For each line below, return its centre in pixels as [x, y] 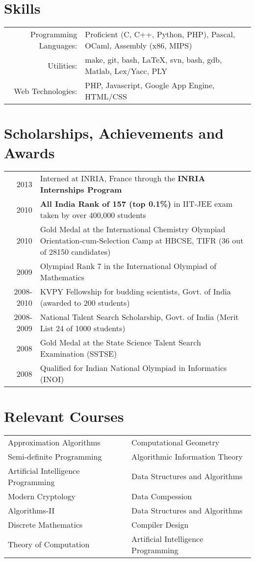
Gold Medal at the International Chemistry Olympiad [133, 229]
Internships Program [81, 190]
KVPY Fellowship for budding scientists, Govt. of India [135, 292]
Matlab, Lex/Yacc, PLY [126, 71]
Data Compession [162, 496]
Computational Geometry [176, 442]
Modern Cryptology [42, 496]
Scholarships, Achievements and [114, 133]
